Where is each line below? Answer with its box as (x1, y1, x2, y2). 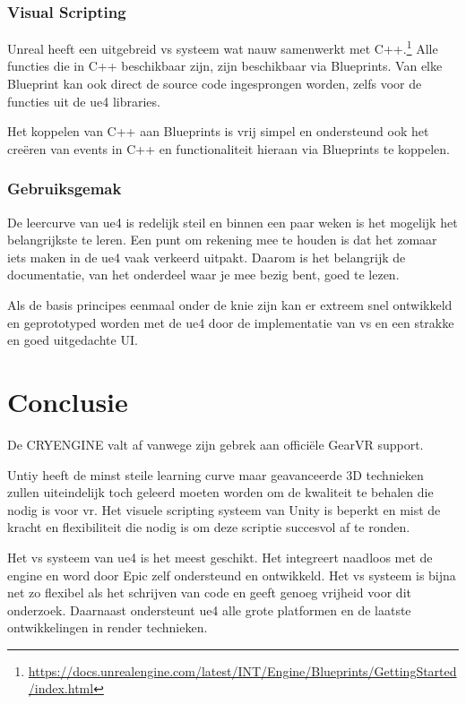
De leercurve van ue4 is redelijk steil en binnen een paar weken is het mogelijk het (7, 212, 458, 231)
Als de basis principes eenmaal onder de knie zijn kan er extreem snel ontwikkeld (7, 296, 453, 314)
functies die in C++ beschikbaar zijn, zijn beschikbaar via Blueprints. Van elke (7, 56, 443, 75)
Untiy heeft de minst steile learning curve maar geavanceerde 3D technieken (7, 465, 424, 484)
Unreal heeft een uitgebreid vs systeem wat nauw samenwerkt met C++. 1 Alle (7, 37, 438, 57)
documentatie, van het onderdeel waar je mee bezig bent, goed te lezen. (7, 265, 400, 284)
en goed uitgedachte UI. (7, 331, 138, 349)
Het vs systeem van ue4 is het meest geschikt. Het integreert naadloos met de (7, 547, 433, 566)
